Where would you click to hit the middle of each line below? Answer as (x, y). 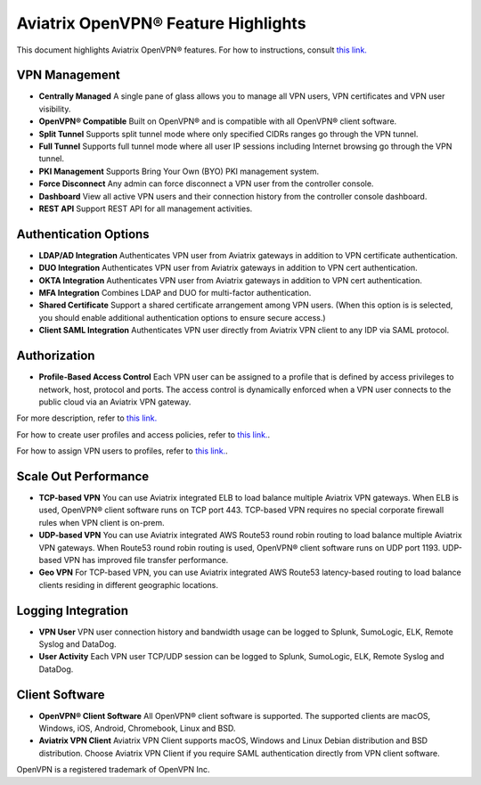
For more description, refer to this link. (87, 418)
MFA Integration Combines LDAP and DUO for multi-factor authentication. (175, 293)
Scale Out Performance (83, 476)
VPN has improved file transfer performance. (146, 560)
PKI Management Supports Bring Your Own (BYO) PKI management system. (179, 171)
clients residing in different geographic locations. (128, 585)
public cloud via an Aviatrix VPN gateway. (115, 402)
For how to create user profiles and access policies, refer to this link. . (143, 434)
